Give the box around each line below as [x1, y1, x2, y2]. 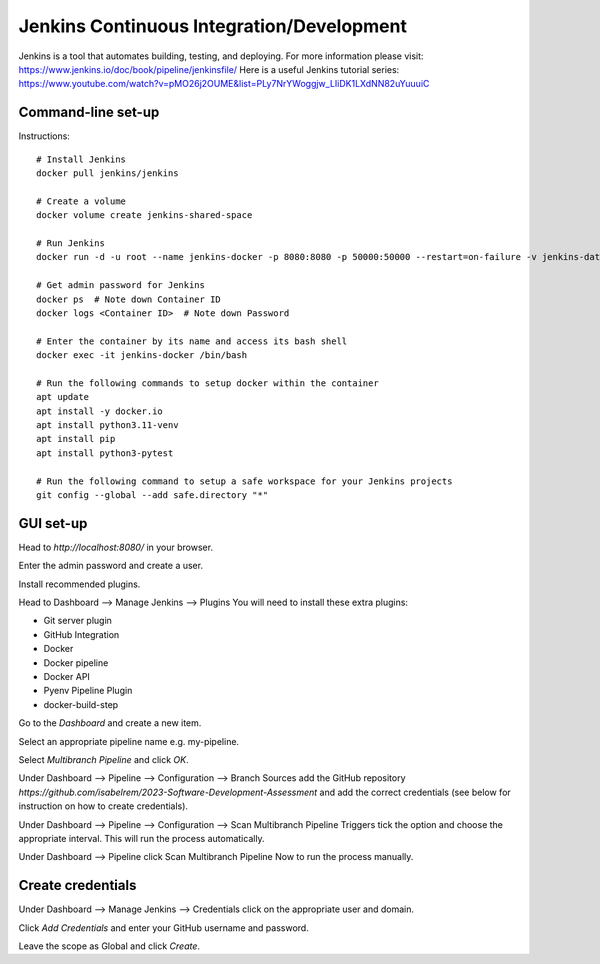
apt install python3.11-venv [36, 420, 179, 431]
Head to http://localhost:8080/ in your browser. [18, 541, 214, 553]
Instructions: [18, 130, 70, 142]
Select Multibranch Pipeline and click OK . [18, 753, 189, 765]
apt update [36, 391, 90, 403]
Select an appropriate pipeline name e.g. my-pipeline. [18, 735, 240, 747]
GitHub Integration [43, 628, 120, 640]
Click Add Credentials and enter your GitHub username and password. [18, 921, 309, 934]
